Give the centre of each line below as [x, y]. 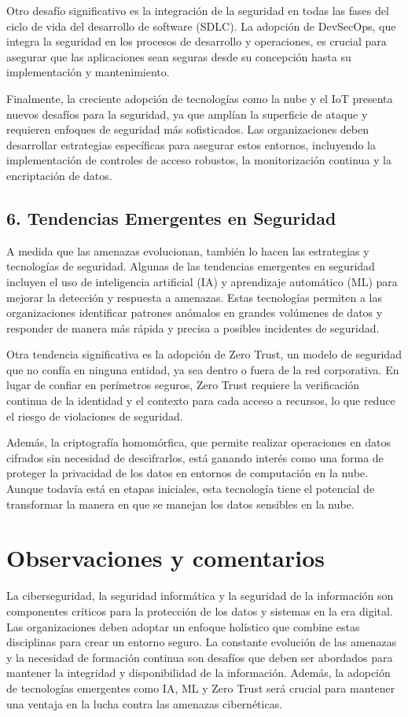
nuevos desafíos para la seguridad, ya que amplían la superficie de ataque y [187, 114]
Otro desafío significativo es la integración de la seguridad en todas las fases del [198, 10]
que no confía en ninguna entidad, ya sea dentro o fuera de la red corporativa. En [203, 369]
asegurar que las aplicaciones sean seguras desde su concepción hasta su [179, 56]
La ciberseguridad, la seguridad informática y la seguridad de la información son [200, 596]
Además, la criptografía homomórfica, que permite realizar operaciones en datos [198, 442]
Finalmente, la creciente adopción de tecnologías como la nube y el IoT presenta [200, 98]
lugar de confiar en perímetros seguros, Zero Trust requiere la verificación [183, 385]
